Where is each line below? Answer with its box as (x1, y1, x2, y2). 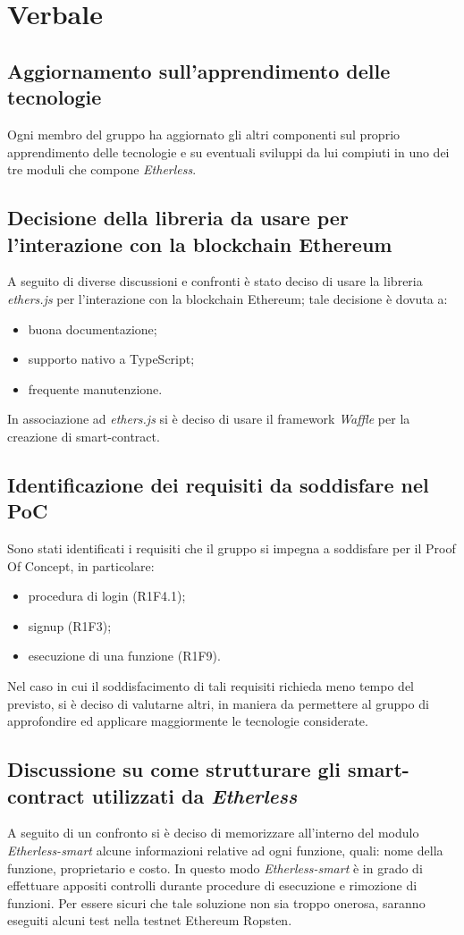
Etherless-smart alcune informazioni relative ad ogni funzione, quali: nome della (7, 841, 443, 860)
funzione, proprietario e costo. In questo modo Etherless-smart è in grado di (7, 858, 423, 877)
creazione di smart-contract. (7, 426, 160, 445)
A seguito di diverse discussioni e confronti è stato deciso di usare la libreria (7, 272, 423, 291)
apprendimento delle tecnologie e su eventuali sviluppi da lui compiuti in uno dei (7, 142, 450, 161)
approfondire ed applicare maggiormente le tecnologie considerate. (7, 712, 368, 730)
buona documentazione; (28, 319, 157, 338)
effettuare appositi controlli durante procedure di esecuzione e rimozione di (7, 876, 418, 895)
